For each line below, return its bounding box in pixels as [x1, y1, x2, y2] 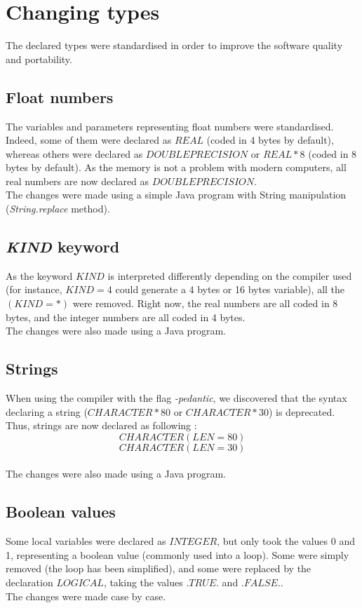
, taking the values [103, 575, 183, 589]
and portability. [6, 51, 72, 66]
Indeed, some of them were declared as [6, 133, 172, 147]
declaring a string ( [6, 404, 88, 419]
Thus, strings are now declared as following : [6, 418, 197, 433]
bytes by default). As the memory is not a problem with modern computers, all [6, 160, 347, 175]
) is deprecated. [268, 404, 335, 419]
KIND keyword [6, 236, 120, 257]
